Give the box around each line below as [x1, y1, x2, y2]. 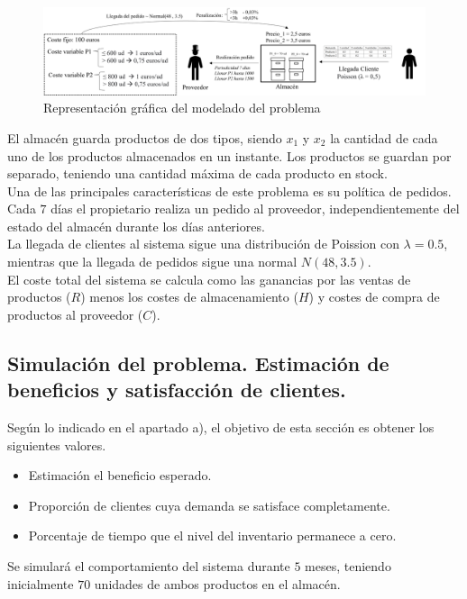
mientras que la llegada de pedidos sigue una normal [7, 252, 298, 271]
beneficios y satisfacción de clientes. [7, 376, 346, 404]
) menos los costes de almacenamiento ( [80, 287, 298, 306]
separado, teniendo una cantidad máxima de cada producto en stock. [7, 164, 388, 183]
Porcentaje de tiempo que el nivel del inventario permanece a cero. [28, 526, 397, 545]
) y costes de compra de [308, 287, 440, 306]
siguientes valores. [7, 435, 106, 454]
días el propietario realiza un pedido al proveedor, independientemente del [50, 199, 460, 218]
